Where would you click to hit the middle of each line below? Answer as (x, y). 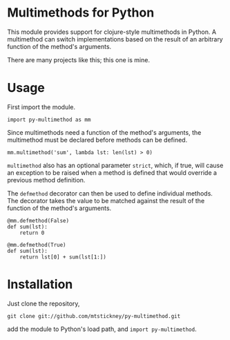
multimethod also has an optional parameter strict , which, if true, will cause (115, 165)
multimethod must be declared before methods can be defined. (97, 140)
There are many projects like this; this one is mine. (79, 59)
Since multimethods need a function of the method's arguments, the (104, 132)
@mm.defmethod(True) (37, 245)
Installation (40, 284)
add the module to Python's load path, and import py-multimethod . (102, 329)
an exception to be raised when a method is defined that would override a (112, 172)
